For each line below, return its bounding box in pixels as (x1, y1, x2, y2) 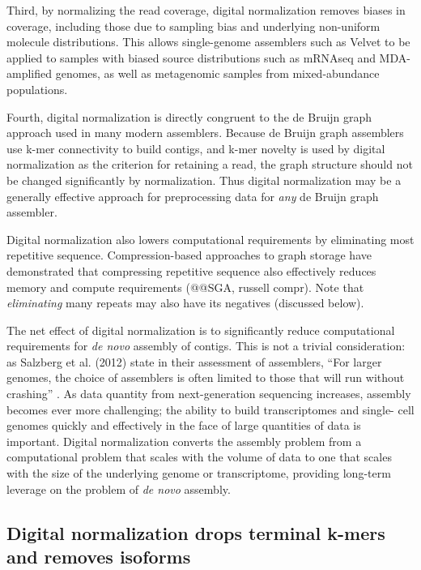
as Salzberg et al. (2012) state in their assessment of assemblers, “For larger (6, 353, 382, 370)
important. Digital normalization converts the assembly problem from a (6, 432, 362, 449)
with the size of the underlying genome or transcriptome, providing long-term (6, 465, 391, 482)
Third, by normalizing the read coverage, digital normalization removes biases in (6, 2, 406, 18)
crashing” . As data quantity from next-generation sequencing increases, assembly (6, 385, 411, 402)
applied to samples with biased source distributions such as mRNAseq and (6, 49, 376, 66)
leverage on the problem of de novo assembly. (6, 480, 231, 497)
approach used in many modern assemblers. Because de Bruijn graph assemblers (6, 124, 404, 141)
